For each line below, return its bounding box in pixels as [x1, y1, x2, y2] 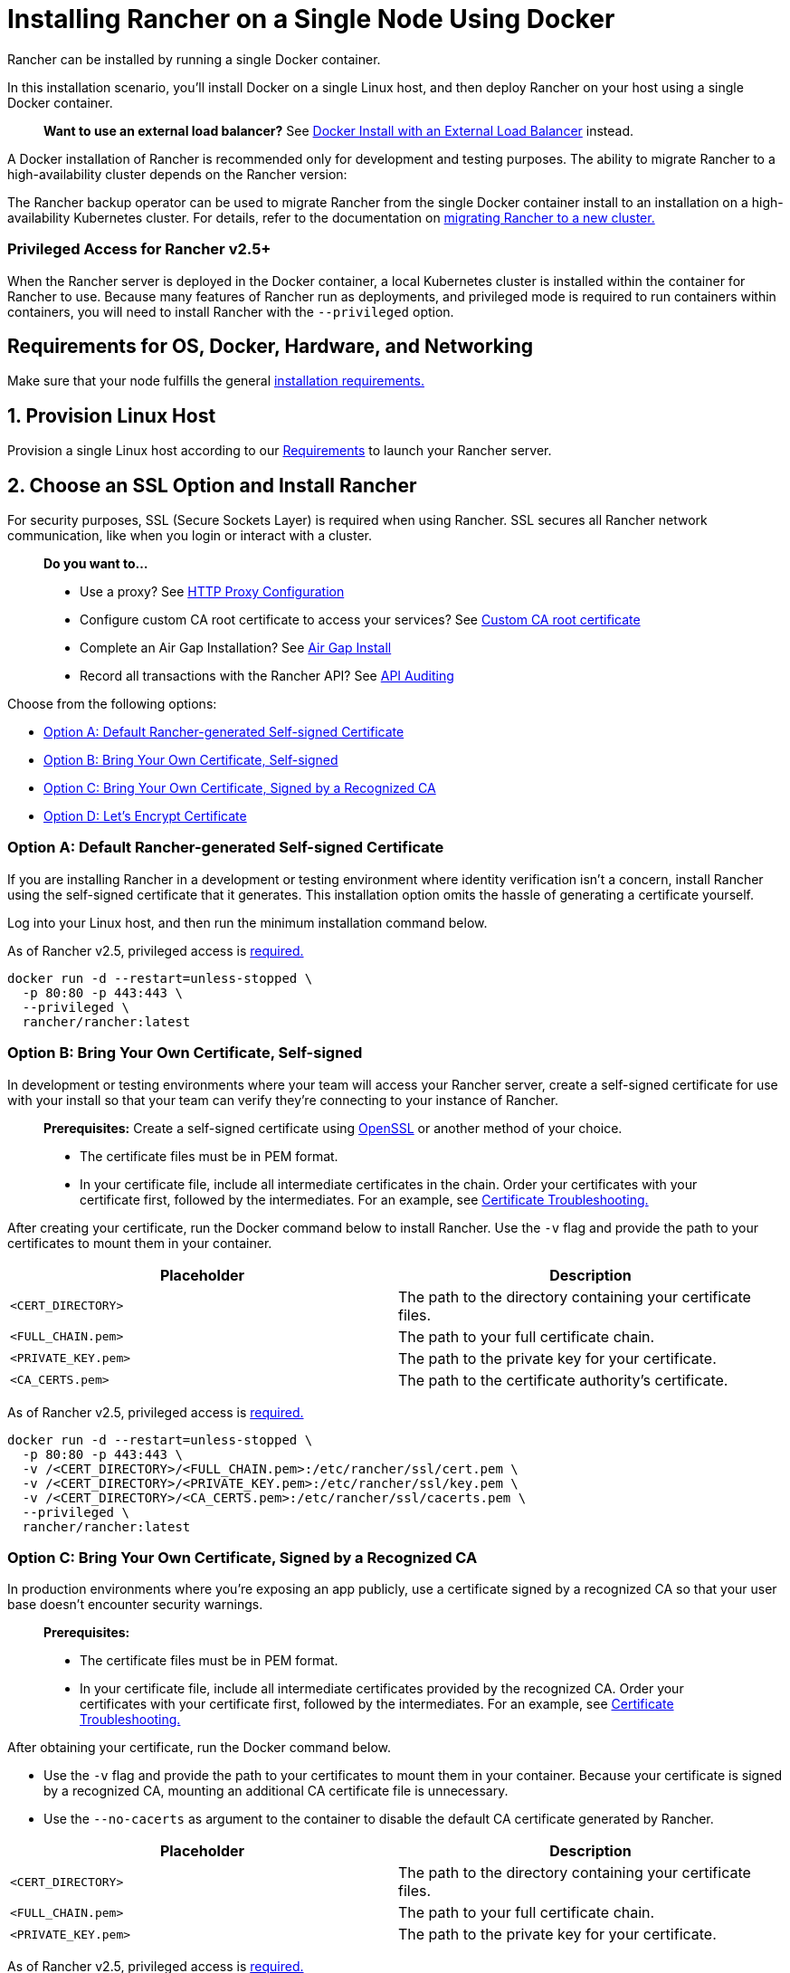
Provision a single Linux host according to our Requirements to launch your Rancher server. [7, 443, 552, 459]
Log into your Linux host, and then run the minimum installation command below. [7, 914, 488, 930]
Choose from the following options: [7, 696, 217, 712]
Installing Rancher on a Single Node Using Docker [7, 4, 615, 34]
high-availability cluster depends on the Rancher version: [7, 166, 347, 182]
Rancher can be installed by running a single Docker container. [7, 51, 381, 67]
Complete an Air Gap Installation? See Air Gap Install [80, 640, 392, 656]
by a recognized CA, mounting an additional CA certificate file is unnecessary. [43, 1783, 509, 1799]
